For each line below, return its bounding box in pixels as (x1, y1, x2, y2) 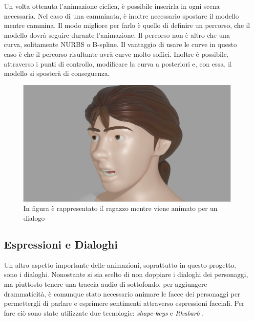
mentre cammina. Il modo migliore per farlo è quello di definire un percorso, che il (4, 20, 250, 30)
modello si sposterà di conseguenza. (4, 68, 110, 78)
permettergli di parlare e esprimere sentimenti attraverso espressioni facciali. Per (4, 298, 245, 308)
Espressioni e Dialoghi (4, 237, 118, 252)
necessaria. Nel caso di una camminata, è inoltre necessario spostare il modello (4, 10, 239, 21)
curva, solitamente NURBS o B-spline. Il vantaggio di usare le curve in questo (4, 39, 237, 49)
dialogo (23, 213, 45, 223)
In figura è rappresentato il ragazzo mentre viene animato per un (23, 203, 218, 213)
